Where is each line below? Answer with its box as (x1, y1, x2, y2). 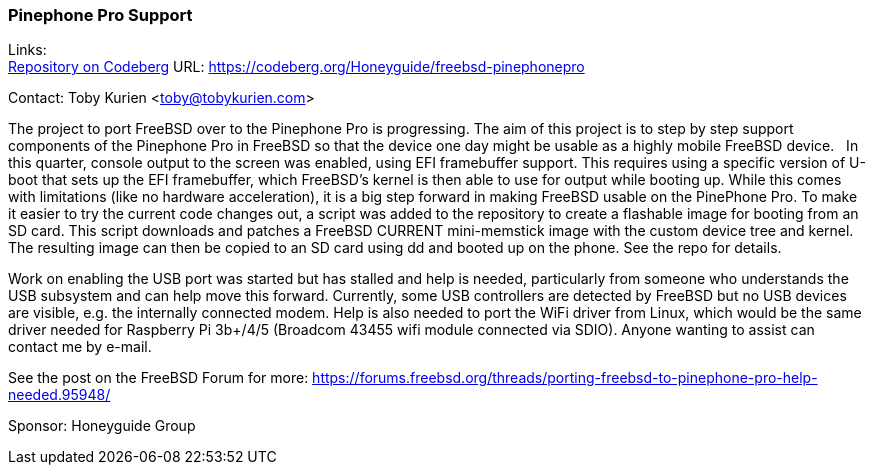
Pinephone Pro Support (8, 5, 193, 25)
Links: (8, 41, 47, 59)
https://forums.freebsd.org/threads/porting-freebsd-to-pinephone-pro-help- (312, 369, 818, 387)
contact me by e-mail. (8, 338, 152, 356)
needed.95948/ (8, 386, 111, 404)
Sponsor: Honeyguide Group (8, 417, 196, 435)
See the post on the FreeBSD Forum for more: (8, 369, 309, 387)
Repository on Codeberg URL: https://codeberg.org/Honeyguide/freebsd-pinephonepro (8, 58, 585, 76)
